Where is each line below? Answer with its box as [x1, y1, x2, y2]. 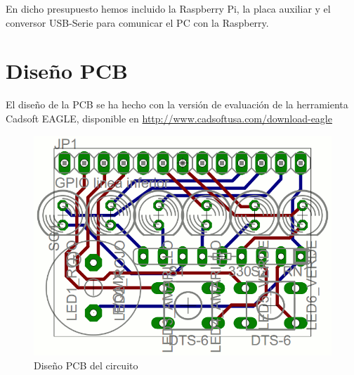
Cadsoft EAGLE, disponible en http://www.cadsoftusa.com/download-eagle [6, 110, 332, 125]
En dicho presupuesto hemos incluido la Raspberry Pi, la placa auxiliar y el [6, 1, 331, 15]
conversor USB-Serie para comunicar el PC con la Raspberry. [6, 15, 269, 30]
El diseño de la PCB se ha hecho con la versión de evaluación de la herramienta [6, 97, 348, 112]
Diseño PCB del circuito [34, 358, 138, 372]
